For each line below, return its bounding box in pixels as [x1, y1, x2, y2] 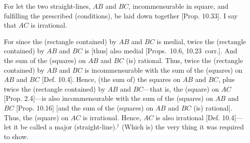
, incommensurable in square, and [128, 1, 229, 11]
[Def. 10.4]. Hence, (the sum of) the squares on [42, 74, 181, 84]
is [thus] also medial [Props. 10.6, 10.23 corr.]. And [84, 46, 237, 56]
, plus [218, 74, 235, 84]
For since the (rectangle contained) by [4, 36, 117, 46]
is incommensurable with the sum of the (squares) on [84, 64, 243, 75]
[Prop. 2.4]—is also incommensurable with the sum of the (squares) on [4, 93, 213, 103]
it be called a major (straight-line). [14, 122, 117, 132]
